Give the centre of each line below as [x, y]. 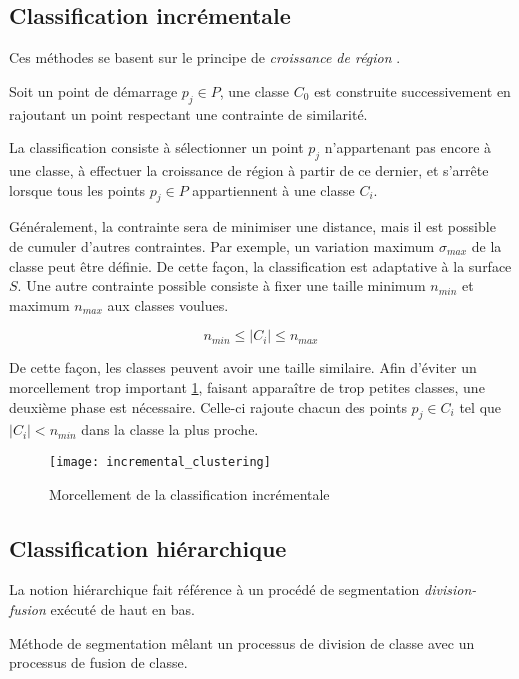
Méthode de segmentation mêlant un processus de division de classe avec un [242, 642]
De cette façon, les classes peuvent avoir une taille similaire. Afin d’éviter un [243, 367]
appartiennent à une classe [273, 189]
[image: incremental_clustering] [160, 461]
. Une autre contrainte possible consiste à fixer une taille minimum [221, 285]
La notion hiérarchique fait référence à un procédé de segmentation [214, 589]
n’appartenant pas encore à [408, 147]
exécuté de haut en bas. [122, 608]
